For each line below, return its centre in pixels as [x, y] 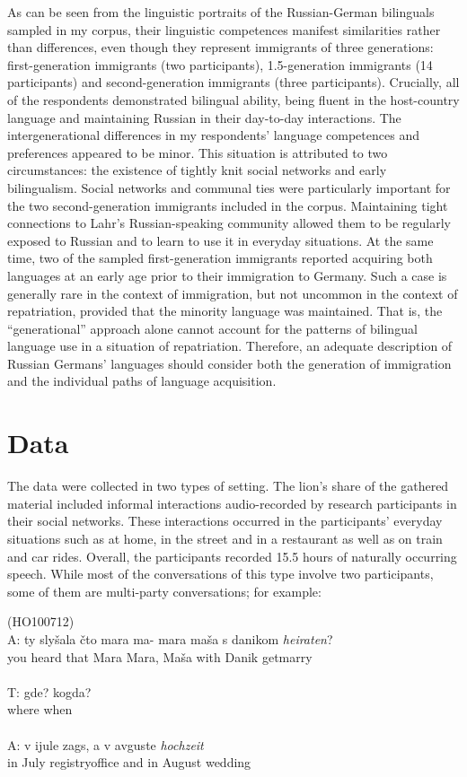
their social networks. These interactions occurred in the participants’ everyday [225, 521]
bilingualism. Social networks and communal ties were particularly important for [229, 187]
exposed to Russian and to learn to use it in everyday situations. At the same [220, 240]
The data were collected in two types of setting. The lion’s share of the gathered [228, 486]
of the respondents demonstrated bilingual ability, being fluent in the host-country [233, 99]
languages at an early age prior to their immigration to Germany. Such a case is [227, 275]
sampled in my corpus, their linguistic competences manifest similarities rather [224, 29]
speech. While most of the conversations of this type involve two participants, [220, 574]
